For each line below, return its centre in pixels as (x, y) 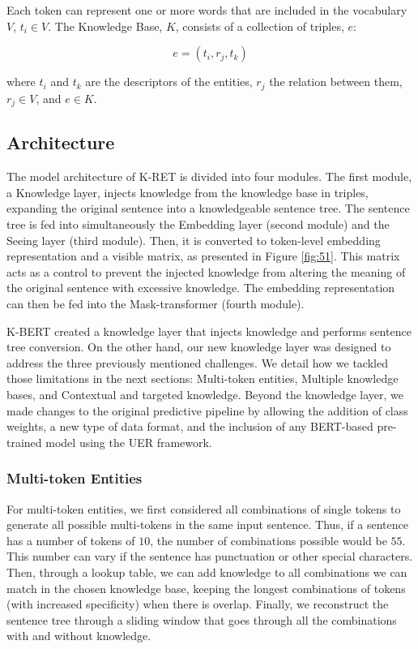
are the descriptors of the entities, (169, 82)
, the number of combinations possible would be (269, 540)
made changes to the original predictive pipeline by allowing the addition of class (207, 410)
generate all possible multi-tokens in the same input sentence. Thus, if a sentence (207, 524)
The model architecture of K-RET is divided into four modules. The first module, (209, 176)
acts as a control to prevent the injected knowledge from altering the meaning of (206, 271)
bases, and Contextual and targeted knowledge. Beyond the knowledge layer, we (205, 395)
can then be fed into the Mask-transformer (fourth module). (156, 304)
